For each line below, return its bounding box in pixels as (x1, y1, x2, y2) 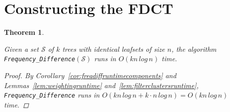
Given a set (4, 43, 39, 54)
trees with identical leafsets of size (62, 43, 165, 54)
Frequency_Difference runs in (4, 90, 100, 100)
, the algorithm (171, 43, 217, 54)
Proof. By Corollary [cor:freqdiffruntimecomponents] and (4, 70, 176, 80)
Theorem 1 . (4, 27, 44, 37)
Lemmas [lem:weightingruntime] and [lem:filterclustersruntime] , (4, 80, 199, 90)
